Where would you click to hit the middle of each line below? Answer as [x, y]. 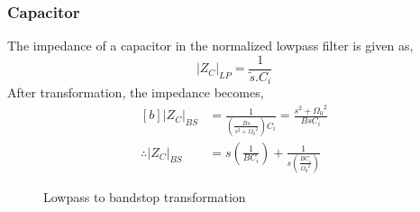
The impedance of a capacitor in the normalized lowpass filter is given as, [210, 46]
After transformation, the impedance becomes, [136, 92]
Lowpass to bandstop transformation [145, 196]
